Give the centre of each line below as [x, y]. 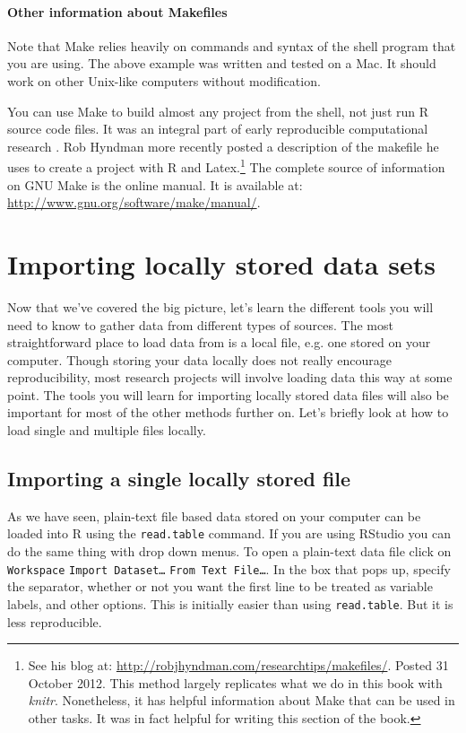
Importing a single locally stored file [179, 479]
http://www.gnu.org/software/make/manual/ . [134, 202]
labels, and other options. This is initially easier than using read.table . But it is [230, 603]
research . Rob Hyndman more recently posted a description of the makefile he [223, 146]
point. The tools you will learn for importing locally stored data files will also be [228, 394]
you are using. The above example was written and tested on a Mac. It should [222, 63]
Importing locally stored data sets [221, 263]
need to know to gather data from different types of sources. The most [200, 324]
